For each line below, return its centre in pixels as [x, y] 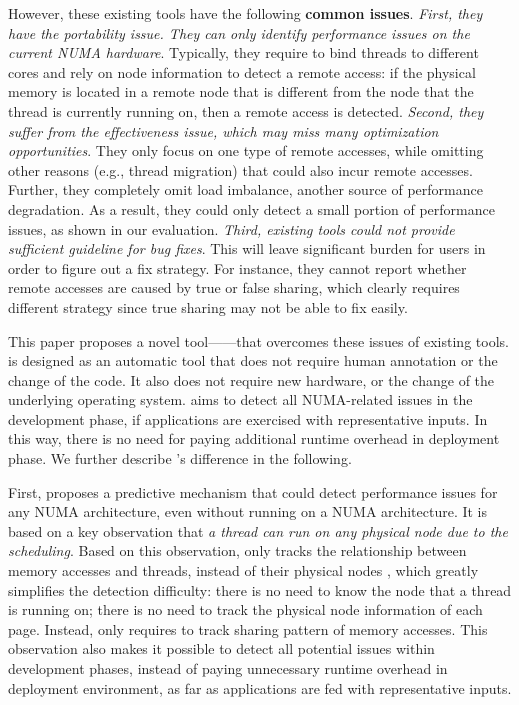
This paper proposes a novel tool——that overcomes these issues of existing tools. [258, 340]
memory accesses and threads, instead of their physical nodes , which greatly [243, 570]
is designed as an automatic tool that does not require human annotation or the [253, 360]
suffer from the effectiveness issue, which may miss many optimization [223, 130]
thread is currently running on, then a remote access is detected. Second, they [246, 110]
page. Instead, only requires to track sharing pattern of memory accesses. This [248, 628]
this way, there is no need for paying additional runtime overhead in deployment [254, 438]
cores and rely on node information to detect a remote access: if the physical [242, 71]
